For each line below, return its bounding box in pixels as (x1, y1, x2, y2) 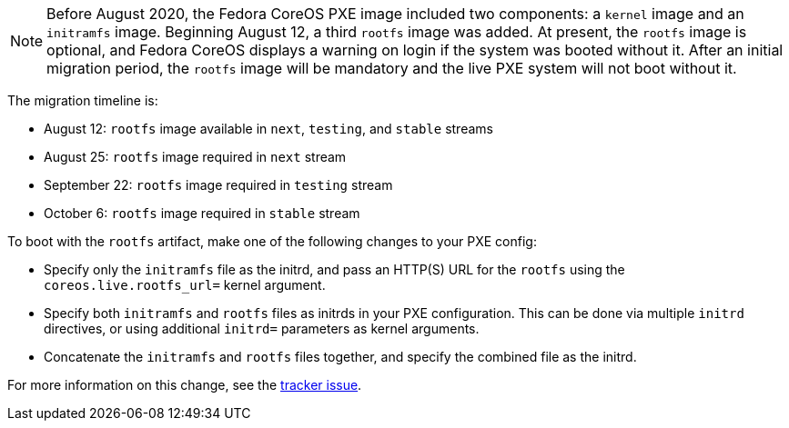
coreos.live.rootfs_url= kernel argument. (44, 277, 326, 293)
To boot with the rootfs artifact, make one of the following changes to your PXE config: (7, 234, 537, 249)
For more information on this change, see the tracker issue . (7, 377, 362, 393)
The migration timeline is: (7, 93, 158, 108)
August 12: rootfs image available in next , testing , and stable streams (44, 121, 493, 136)
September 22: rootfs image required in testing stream (44, 177, 393, 193)
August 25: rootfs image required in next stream (44, 149, 347, 164)
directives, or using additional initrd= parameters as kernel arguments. (44, 321, 480, 336)
